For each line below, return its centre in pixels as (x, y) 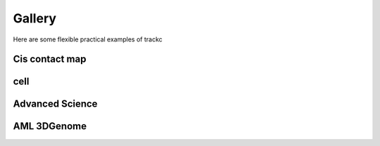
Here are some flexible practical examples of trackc (88, 39)
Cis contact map (50, 59)
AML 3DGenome (50, 126)
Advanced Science (55, 104)
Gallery (34, 18)
